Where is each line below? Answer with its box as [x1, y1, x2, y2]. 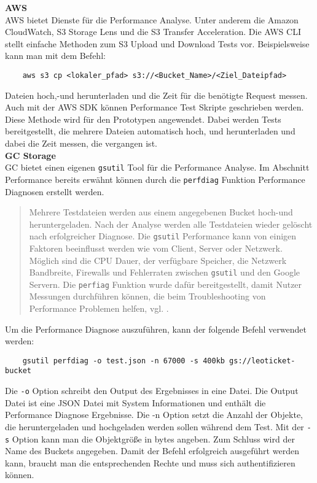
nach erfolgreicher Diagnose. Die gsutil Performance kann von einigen [29, 230, 297, 242]
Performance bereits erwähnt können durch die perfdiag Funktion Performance [5, 172, 305, 185]
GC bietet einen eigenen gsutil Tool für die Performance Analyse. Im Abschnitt [5, 161, 310, 174]
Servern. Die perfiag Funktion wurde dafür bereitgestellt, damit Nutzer [29, 277, 302, 290]
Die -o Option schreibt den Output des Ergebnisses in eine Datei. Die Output [5, 384, 299, 397]
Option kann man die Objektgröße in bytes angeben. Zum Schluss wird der [12, 432, 295, 445]
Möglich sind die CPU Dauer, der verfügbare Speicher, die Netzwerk [29, 253, 287, 266]
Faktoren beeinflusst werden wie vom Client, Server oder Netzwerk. [29, 241, 283, 254]
